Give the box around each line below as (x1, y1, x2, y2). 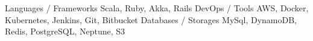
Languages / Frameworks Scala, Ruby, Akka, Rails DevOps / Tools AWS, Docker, (5, 2, 309, 14)
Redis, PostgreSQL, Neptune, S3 (5, 25, 125, 37)
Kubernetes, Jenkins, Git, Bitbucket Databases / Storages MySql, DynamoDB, (5, 13, 297, 26)
